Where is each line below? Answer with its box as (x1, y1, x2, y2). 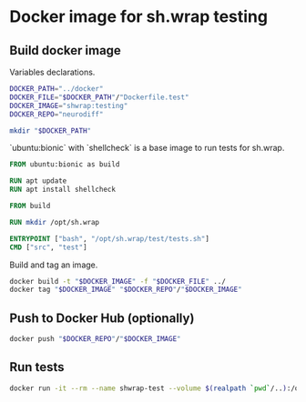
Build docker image (9, 43, 121, 58)
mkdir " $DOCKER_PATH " (9, 126, 92, 136)
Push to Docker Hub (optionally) (9, 310, 195, 326)
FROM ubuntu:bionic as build (9, 160, 120, 169)
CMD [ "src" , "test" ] (9, 243, 88, 252)
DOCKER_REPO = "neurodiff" (9, 109, 104, 119)
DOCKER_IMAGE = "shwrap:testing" (9, 101, 128, 110)
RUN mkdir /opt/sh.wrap (9, 217, 100, 226)
